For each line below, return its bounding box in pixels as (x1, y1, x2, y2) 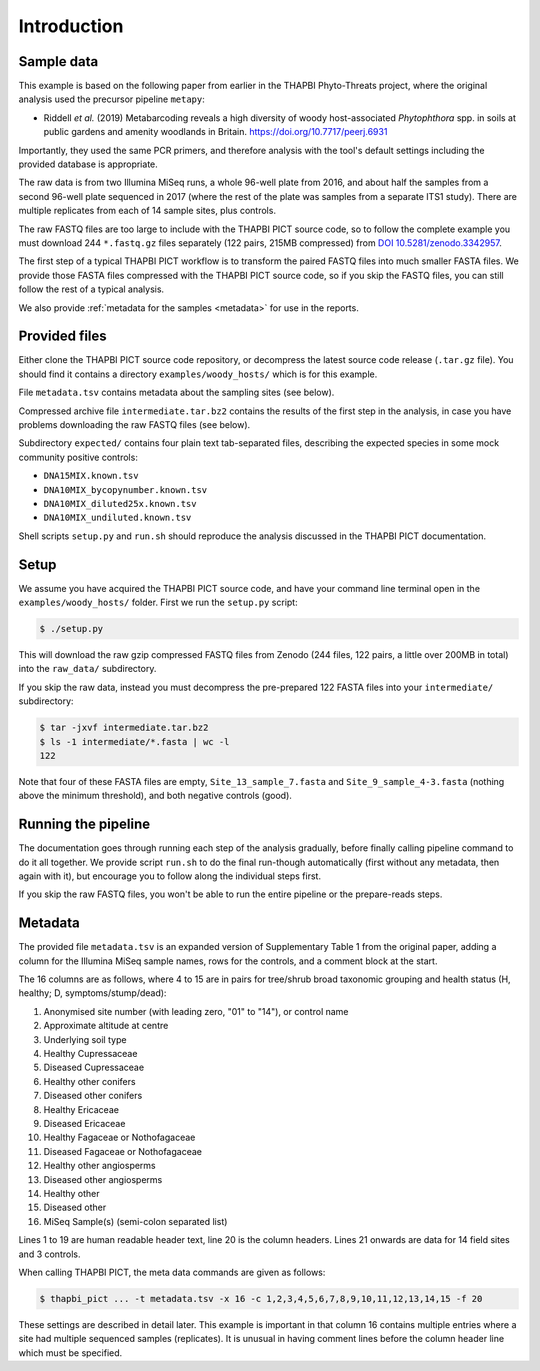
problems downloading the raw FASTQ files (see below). (18, 419, 251, 430)
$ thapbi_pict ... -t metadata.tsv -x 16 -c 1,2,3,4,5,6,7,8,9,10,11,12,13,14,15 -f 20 (39, 1293, 483, 1304)
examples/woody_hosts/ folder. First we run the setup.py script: (18, 596, 299, 609)
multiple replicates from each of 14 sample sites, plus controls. (18, 205, 277, 217)
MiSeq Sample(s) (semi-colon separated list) (43, 1215, 228, 1227)
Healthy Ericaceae (43, 1103, 120, 1115)
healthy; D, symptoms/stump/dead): (18, 987, 167, 999)
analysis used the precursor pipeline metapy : (18, 93, 205, 105)
